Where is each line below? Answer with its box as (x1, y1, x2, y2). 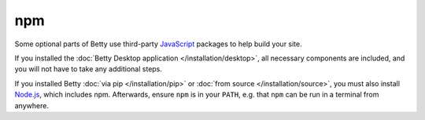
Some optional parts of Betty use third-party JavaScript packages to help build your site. (14, 39, 302, 49)
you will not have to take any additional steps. (14, 64, 163, 74)
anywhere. (14, 100, 49, 110)
